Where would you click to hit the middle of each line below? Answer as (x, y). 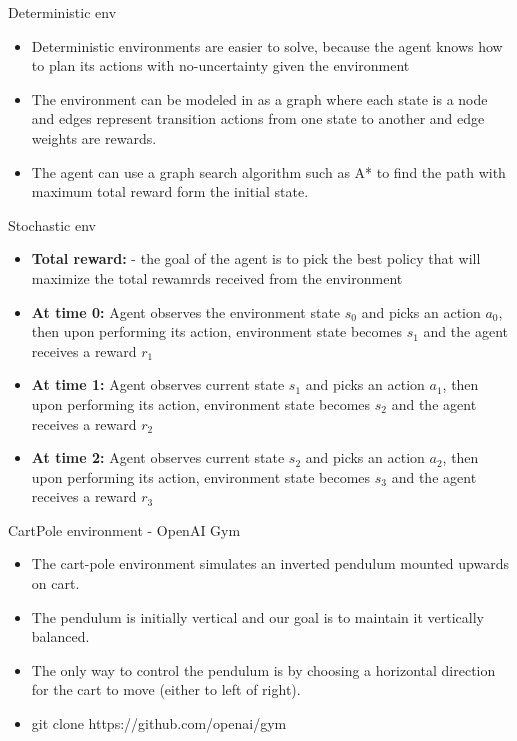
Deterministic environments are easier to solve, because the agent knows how (267, 45)
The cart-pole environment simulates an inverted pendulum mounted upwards (270, 563)
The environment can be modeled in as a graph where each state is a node (259, 98)
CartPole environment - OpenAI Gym (124, 529)
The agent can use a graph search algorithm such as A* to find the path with (268, 171)
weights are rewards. (94, 137)
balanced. (60, 636)
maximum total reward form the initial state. (170, 191)
